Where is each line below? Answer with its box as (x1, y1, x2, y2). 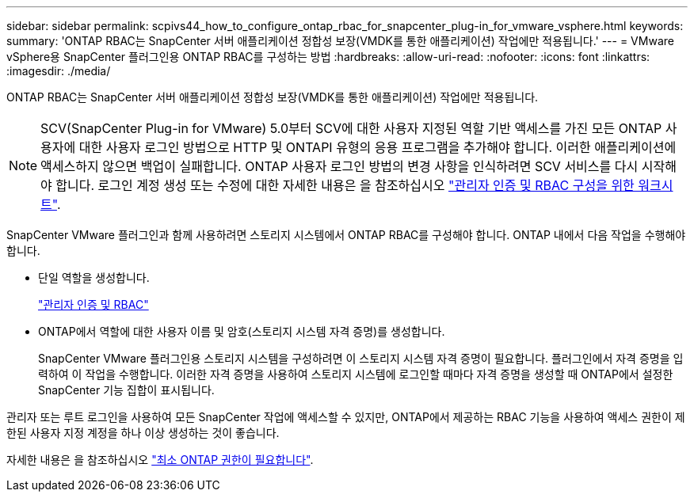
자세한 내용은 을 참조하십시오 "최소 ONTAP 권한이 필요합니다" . (6, 453, 314, 466)
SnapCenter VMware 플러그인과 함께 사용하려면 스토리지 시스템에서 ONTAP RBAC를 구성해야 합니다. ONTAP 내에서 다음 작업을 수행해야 (6, 228, 686, 241)
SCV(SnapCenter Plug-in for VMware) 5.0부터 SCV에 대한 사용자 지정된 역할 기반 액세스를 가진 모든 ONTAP (40, 120, 662, 136)
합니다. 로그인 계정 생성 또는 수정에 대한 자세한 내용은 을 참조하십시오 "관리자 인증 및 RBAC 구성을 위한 (55, 177, 635, 193)
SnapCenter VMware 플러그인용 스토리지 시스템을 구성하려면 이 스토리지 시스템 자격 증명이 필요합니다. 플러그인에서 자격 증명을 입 (38, 352, 684, 365)
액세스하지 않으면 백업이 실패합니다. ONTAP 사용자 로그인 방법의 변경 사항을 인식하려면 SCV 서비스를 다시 (40, 158, 639, 174)
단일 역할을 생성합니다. (38, 271, 150, 284)
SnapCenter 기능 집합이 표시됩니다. (38, 383, 215, 397)
